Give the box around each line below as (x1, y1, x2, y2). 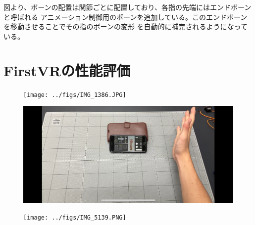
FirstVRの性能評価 (3, 60, 131, 80)
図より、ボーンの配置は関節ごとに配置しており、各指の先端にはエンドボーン (3, 2, 252, 12)
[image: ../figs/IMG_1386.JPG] (23, 91, 126, 98)
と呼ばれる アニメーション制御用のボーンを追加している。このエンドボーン (3, 11, 248, 22)
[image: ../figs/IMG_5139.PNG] (23, 214, 126, 221)
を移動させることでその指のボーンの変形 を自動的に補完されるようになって (3, 21, 248, 32)
